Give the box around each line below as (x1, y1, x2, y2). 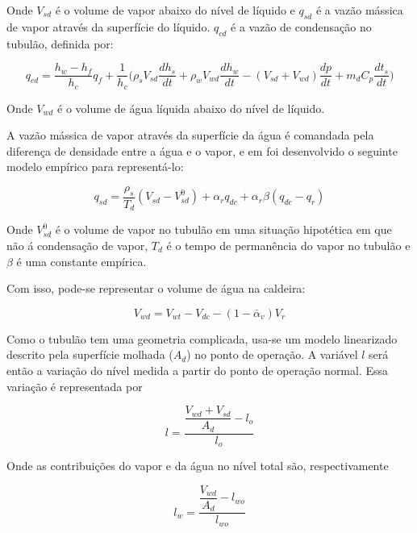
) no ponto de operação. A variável (186, 346, 358, 363)
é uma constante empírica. (16, 252, 147, 269)
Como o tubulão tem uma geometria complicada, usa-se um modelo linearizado (6, 330, 398, 347)
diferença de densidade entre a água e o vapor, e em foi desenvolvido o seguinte (6, 142, 398, 159)
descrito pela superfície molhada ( (6, 346, 173, 363)
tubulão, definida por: (6, 35, 114, 52)
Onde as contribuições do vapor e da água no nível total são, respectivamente (6, 457, 389, 474)
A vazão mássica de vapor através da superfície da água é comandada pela (6, 127, 374, 144)
